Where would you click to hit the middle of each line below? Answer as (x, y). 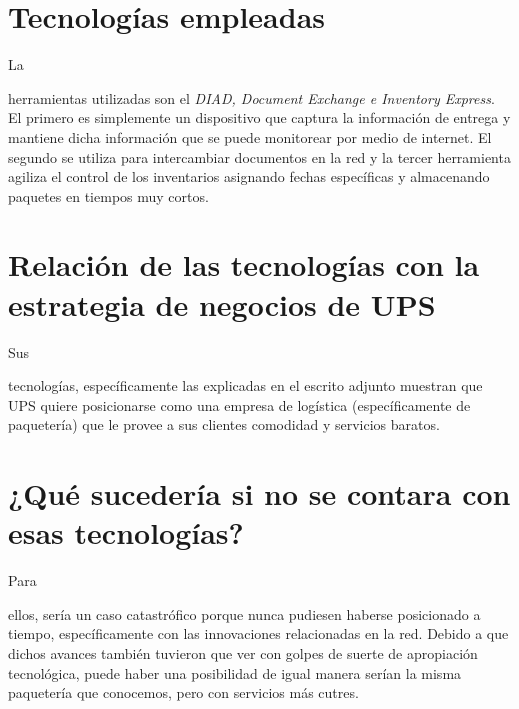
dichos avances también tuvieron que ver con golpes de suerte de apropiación (243, 653)
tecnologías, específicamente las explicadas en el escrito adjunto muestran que (245, 385)
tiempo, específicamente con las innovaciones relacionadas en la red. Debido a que (258, 633)
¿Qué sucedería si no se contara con (259, 493)
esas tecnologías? (126, 532)
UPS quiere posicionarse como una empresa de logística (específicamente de (239, 404)
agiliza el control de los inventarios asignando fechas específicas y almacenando (249, 176)
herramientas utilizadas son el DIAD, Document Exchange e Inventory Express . (251, 97)
